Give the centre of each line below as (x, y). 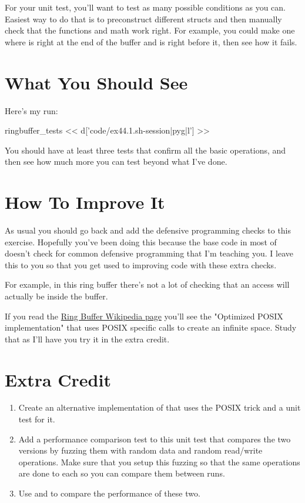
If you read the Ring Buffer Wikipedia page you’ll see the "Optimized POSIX (144, 316)
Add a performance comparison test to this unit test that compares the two (155, 439)
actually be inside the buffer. (56, 296)
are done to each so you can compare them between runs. (122, 473)
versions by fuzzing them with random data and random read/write (140, 450)
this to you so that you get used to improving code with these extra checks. (141, 264)
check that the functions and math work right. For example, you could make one (150, 30)
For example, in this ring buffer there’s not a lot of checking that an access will (147, 284)
